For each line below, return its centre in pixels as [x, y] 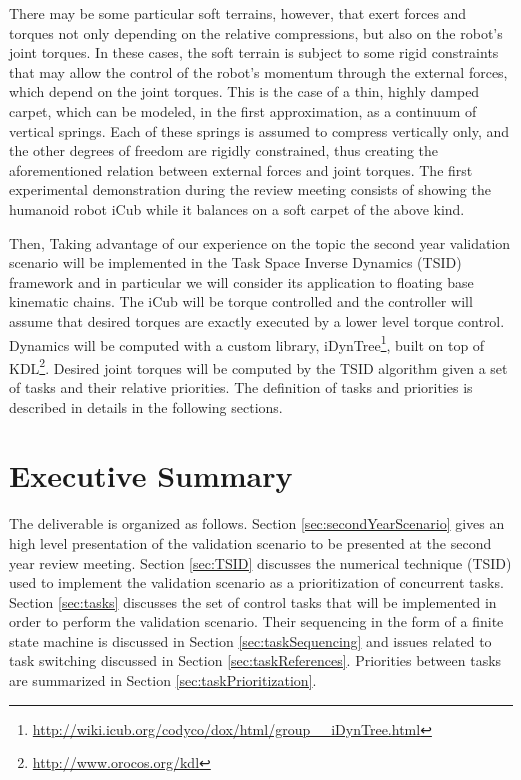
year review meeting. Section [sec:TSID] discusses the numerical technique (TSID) [260, 562]
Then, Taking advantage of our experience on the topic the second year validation [260, 242]
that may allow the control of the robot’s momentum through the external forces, [258, 71]
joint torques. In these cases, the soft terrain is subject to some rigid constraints [254, 52]
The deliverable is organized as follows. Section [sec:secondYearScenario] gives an [257, 523]
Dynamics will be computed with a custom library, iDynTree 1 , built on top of [247, 343]
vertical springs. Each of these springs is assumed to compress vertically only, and [259, 130]
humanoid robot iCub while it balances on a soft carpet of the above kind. [237, 208]
